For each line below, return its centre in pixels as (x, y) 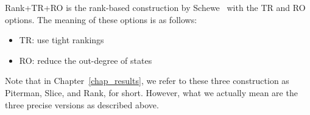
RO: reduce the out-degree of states (86, 60)
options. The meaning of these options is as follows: (101, 19)
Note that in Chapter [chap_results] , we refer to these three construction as (147, 81)
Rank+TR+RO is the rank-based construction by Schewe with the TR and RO (155, 7)
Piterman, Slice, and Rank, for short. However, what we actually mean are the (151, 92)
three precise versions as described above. (82, 104)
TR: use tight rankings (62, 40)
